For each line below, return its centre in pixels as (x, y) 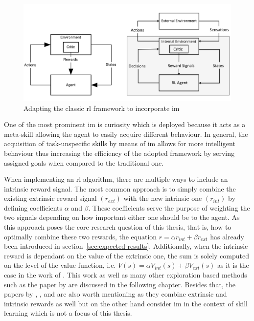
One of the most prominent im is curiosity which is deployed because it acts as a (125, 124)
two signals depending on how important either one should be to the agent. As (122, 217)
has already (227, 236)
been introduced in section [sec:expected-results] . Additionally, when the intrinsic (126, 246)
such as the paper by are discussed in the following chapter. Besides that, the (120, 284)
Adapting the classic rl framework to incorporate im (102, 108)
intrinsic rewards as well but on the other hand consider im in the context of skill (126, 303)
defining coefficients (33, 207)
